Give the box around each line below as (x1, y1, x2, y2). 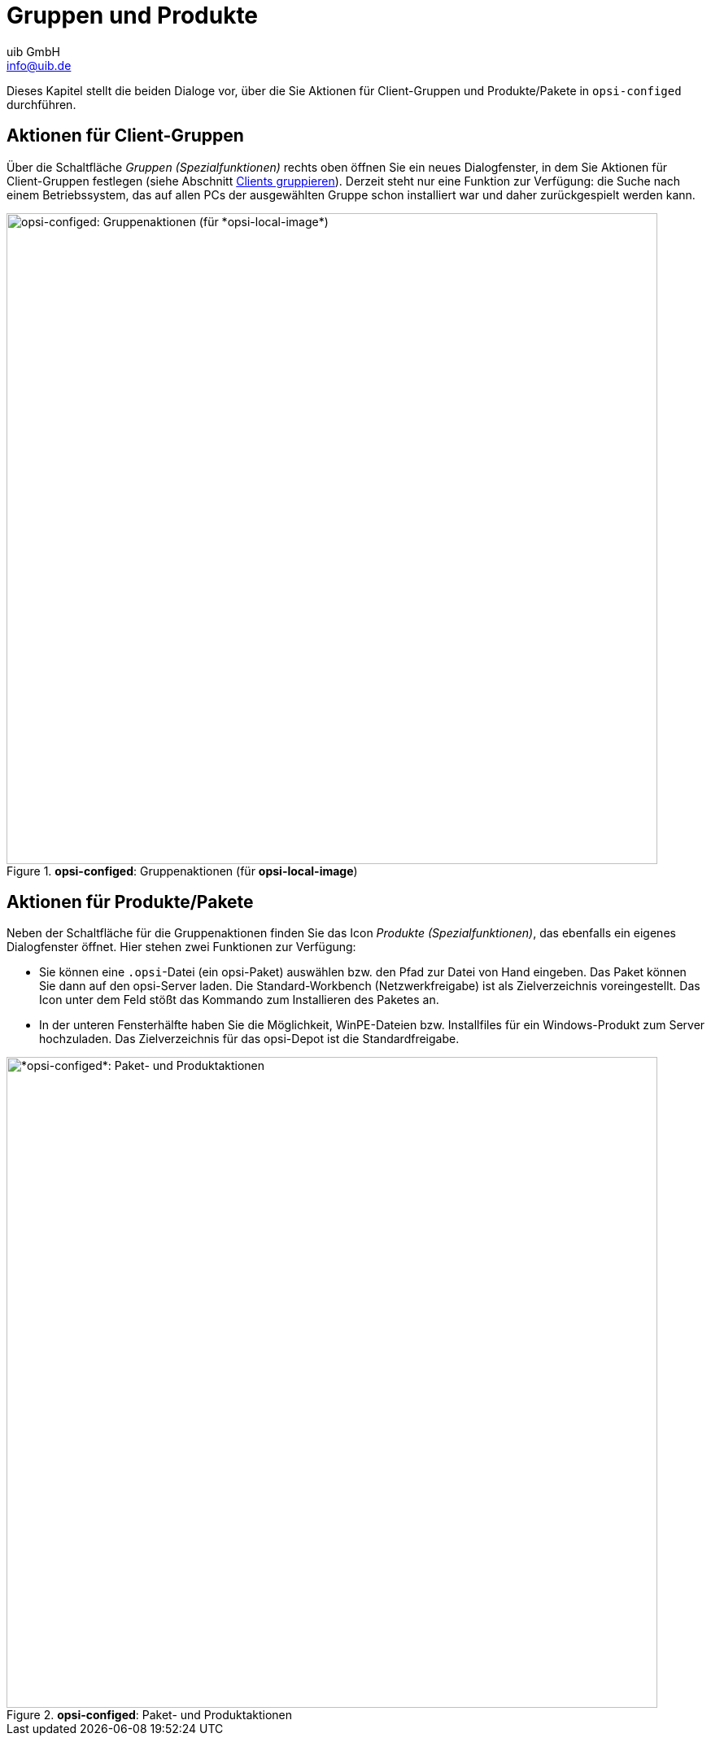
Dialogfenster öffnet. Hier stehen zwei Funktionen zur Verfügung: (7, 940, 356, 954)
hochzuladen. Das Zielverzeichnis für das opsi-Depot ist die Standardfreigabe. (39, 1032, 460, 1046)
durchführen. (7, 97, 76, 111)
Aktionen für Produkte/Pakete (7, 892, 254, 913)
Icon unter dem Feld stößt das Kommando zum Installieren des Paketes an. (39, 993, 439, 1007)
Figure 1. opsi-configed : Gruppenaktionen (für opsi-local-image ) (7, 863, 358, 878)
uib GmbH (7, 44, 60, 59)
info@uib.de (7, 58, 72, 72)
